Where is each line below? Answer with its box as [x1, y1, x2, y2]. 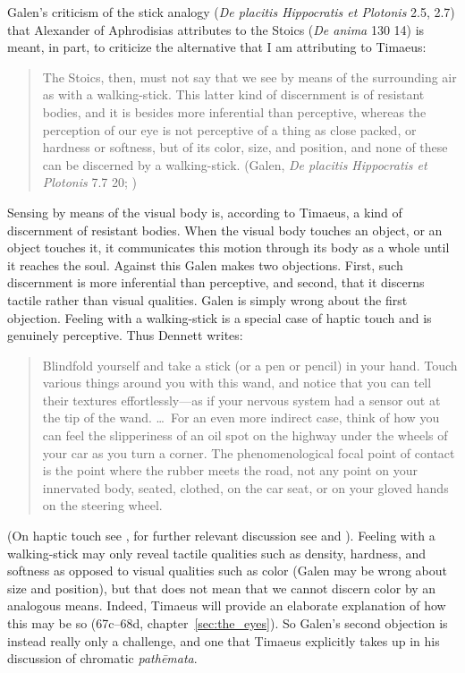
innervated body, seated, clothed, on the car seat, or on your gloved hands [42, 478, 449, 497]
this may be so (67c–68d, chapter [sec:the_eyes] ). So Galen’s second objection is [7, 614, 448, 632]
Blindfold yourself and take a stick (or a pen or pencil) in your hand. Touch [42, 355, 458, 374]
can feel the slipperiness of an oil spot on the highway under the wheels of [42, 426, 448, 445]
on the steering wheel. [42, 496, 163, 515]
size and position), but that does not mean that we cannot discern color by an [7, 578, 436, 597]
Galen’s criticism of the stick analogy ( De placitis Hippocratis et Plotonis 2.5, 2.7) [7, 3, 455, 21]
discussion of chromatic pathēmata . [7, 649, 198, 668]
